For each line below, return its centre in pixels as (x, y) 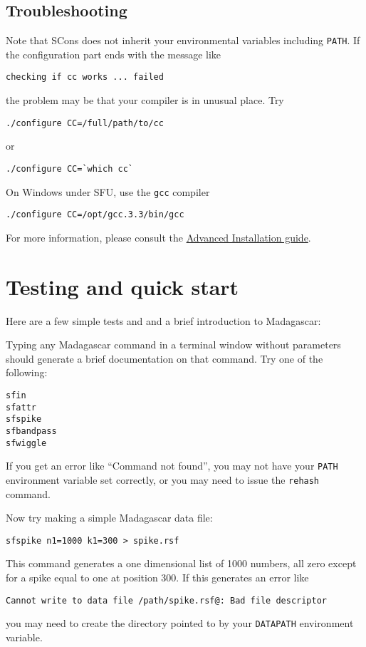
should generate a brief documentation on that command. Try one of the (164, 358)
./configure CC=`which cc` (69, 169)
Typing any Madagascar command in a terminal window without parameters (173, 345)
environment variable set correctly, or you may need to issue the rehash (163, 479)
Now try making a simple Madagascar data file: (109, 518)
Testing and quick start (122, 286)
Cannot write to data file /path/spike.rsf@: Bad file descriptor (167, 600)
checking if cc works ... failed (85, 77)
